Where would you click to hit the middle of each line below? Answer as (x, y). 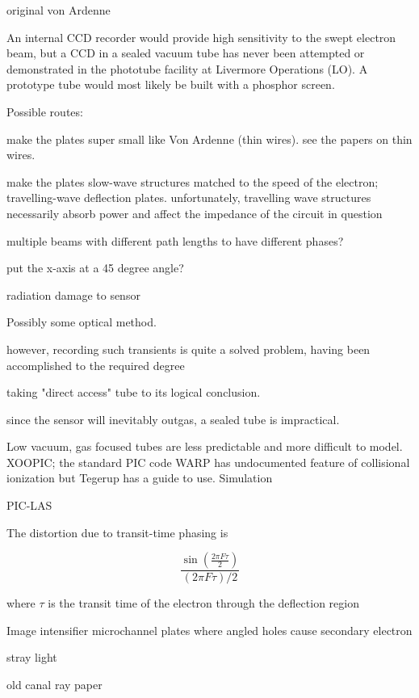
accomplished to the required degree (96, 365)
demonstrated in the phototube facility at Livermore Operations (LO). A (187, 68)
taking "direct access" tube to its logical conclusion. (134, 392)
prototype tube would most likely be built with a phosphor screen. (171, 84)
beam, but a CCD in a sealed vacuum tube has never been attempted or (186, 53)
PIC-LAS (29, 505)
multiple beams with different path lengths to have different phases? (175, 240)
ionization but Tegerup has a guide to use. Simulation (140, 478)
